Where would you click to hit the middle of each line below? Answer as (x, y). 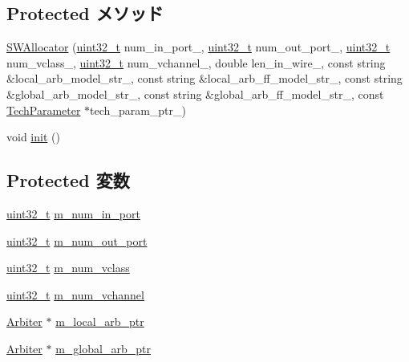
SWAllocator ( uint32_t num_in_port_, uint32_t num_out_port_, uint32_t (198, 47)
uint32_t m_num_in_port (73, 213)
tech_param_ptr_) (138, 110)
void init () (33, 137)
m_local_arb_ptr (100, 321)
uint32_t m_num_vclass (68, 268)
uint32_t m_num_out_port (77, 240)
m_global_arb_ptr (103, 348)
